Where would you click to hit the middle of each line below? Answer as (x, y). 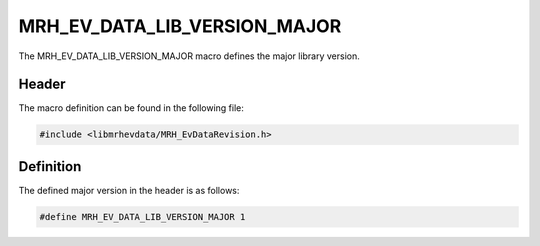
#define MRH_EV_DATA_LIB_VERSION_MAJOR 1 (142, 216)
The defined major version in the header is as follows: (129, 190)
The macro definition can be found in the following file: (131, 108)
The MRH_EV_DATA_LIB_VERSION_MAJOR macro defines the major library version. (189, 56)
